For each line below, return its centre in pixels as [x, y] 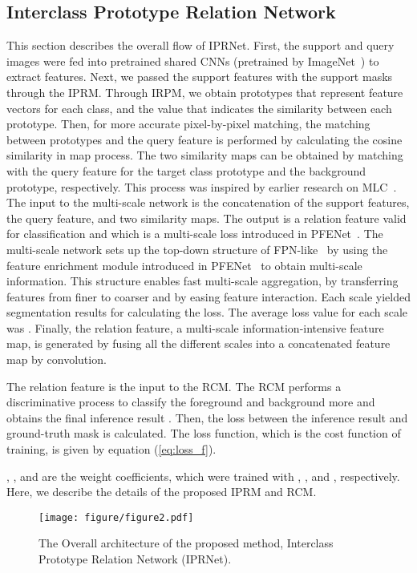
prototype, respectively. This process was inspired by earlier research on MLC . [202, 186]
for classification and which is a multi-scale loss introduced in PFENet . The [195, 234]
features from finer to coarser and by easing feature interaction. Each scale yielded [208, 296]
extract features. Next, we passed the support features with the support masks [200, 77]
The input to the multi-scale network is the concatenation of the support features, [208, 202]
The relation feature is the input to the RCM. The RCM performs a [174, 386]
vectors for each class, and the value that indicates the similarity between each [199, 108]
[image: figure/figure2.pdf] [116, 517]
